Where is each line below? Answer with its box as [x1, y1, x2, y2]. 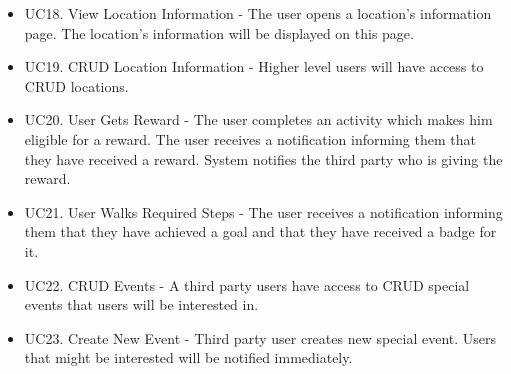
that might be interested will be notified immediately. [24, 347, 353, 368]
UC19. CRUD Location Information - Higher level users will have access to [24, 56, 484, 77]
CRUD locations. [24, 75, 129, 96]
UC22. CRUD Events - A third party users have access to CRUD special [24, 274, 470, 295]
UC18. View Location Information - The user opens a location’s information [24, 3, 492, 23]
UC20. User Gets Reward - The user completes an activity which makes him [24, 109, 493, 130]
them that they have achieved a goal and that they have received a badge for [24, 221, 497, 242]
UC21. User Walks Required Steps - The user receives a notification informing [24, 201, 503, 222]
